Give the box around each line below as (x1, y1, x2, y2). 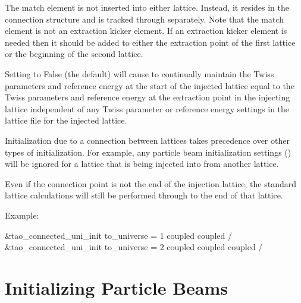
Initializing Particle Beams (5, 275, 228, 299)
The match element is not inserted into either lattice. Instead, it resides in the (5, 1, 290, 13)
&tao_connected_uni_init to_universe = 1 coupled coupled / (5, 229, 233, 241)
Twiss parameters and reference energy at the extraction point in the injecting (5, 91, 290, 103)
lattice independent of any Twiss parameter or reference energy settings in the (5, 102, 290, 115)
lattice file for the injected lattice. (5, 114, 127, 127)
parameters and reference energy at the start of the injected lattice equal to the (5, 79, 294, 91)
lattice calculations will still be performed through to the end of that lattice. (5, 189, 283, 201)
